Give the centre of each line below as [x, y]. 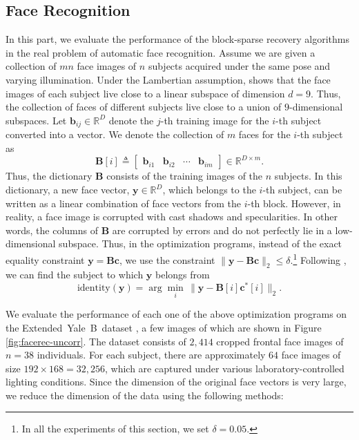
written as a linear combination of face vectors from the [123, 203]
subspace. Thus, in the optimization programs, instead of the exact [201, 243]
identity [94, 288]
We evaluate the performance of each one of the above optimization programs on [176, 314]
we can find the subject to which [75, 275]
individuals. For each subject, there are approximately [151, 355]
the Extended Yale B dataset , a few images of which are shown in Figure [164, 327]
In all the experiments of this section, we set [115, 429]
